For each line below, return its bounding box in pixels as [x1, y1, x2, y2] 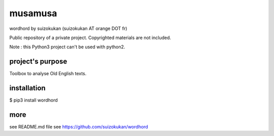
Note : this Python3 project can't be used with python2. [9, 44, 125, 50]
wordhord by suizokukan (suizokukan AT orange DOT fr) [9, 25, 127, 31]
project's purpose [9, 57, 67, 66]
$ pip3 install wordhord [9, 97, 58, 104]
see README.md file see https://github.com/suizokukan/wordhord [9, 124, 148, 130]
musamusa [9, 8, 57, 19]
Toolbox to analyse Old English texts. [9, 71, 87, 77]
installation [9, 84, 46, 92]
